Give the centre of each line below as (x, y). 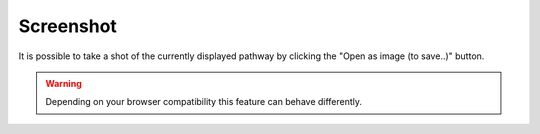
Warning (63, 83)
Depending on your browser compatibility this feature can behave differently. (204, 102)
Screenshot (67, 26)
